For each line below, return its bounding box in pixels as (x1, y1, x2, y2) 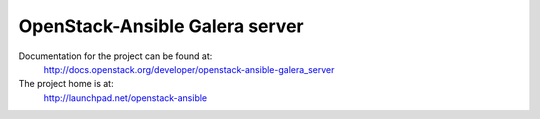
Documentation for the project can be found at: (18, 50, 213, 62)
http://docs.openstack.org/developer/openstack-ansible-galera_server (43, 63, 335, 75)
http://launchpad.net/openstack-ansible (43, 91, 208, 104)
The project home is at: (18, 78, 114, 90)
